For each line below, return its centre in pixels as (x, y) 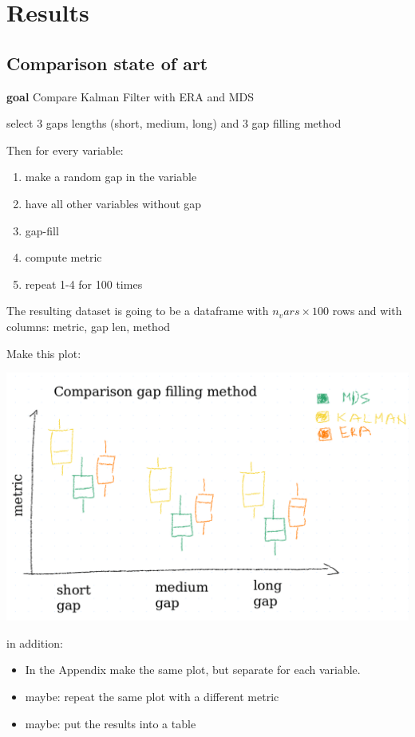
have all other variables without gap (113, 203)
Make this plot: (44, 353)
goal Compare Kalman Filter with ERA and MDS (130, 96)
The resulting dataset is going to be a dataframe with (138, 311)
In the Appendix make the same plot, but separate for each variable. (193, 670)
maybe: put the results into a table (111, 723)
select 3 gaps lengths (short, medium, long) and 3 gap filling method (174, 123)
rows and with (367, 311)
